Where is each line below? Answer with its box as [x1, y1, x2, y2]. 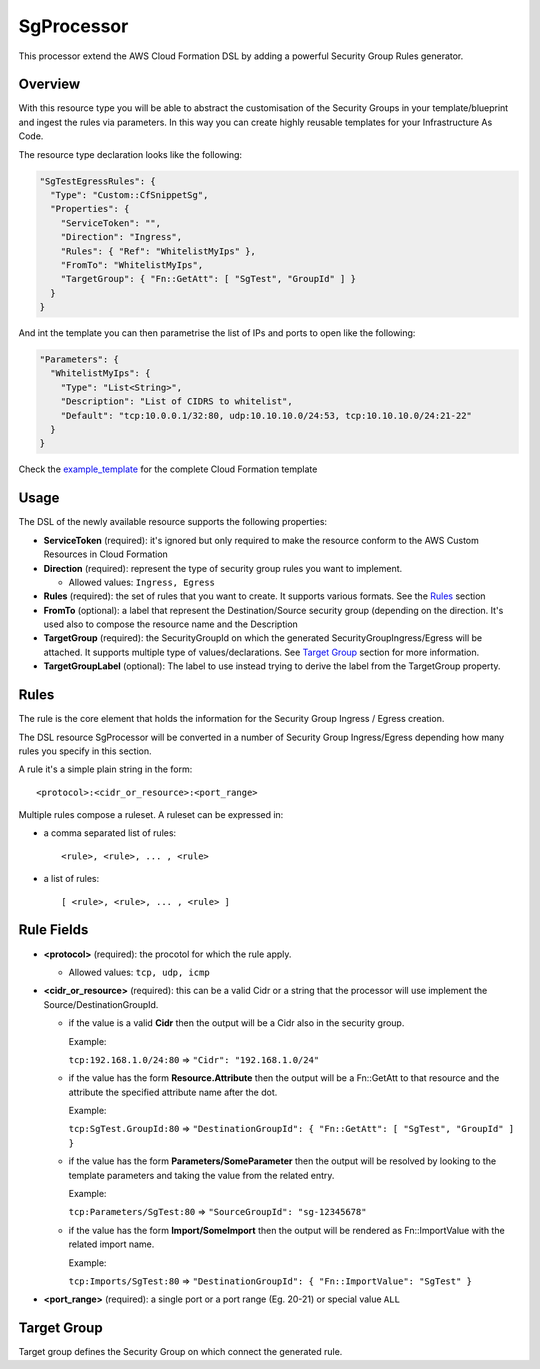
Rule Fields [18, 921, 89, 939]
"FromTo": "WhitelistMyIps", [60, 259, 204, 270]
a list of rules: [43, 873, 100, 885]
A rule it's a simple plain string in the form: [18, 763, 193, 775]
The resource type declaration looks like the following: [18, 148, 243, 160]
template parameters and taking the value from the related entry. [68, 1169, 335, 1181]
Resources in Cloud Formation [43, 548, 169, 560]
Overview [18, 76, 81, 93]
